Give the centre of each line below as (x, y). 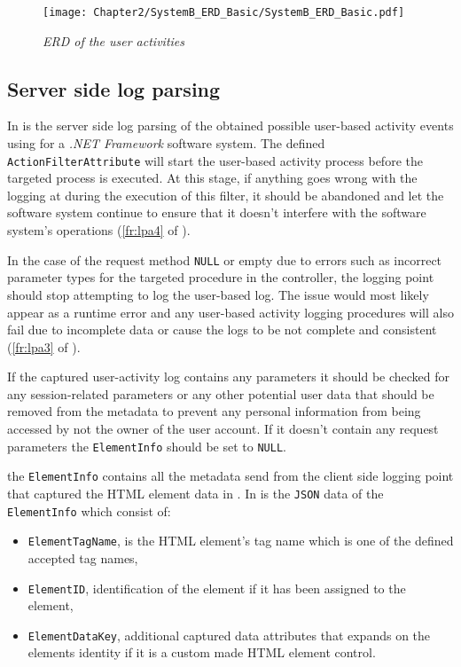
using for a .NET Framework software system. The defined (166, 143)
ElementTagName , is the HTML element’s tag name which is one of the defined (241, 541)
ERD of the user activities (113, 40)
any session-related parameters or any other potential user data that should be (221, 393)
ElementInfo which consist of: (89, 510)
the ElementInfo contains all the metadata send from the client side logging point (230, 476)
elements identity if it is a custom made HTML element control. (202, 652)
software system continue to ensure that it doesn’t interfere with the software (217, 212)
